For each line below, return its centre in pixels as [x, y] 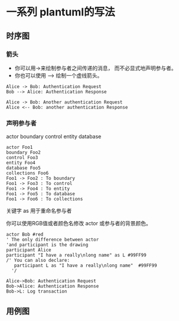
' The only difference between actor [53, 240]
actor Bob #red [25, 235]
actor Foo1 [19, 147]
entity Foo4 [21, 163]
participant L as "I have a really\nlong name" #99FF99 [86, 266]
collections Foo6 [27, 173]
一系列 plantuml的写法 [61, 12]
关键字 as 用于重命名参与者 [39, 211]
